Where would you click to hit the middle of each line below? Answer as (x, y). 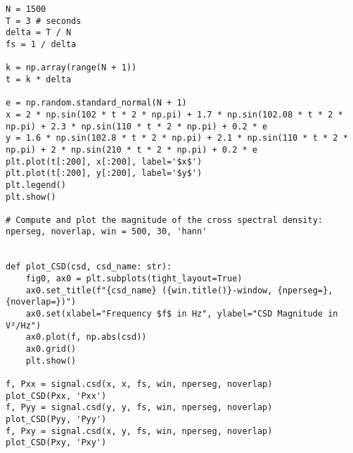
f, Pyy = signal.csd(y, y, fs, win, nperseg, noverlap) (139, 408)
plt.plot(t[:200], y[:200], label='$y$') (104, 173)
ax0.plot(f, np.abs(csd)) (86, 337)
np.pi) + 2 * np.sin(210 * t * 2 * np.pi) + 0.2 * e (131, 149)
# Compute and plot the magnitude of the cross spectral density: (165, 220)
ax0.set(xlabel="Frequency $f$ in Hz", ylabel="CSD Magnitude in (182, 314)
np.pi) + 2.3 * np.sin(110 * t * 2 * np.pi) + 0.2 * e (137, 126)
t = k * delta (39, 79)
